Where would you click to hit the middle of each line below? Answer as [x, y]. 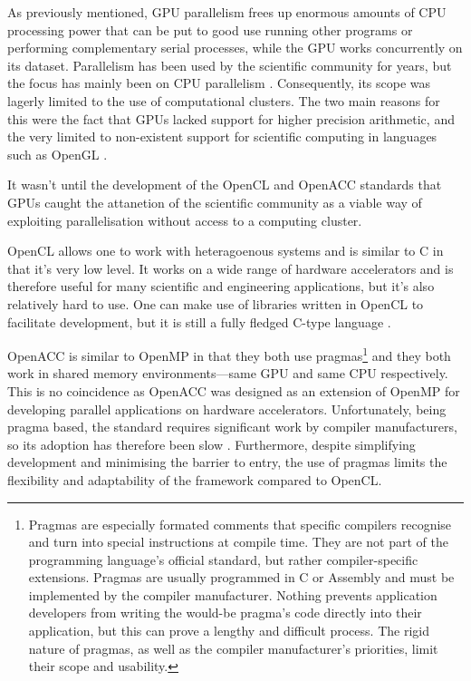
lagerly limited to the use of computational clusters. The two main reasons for [224, 100]
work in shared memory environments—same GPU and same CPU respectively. [228, 373]
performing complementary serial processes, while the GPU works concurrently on [235, 48]
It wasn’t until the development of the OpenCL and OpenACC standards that [225, 185]
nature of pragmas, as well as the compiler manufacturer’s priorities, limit [233, 648]
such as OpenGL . [58, 154]
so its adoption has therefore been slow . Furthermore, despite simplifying [211, 444]
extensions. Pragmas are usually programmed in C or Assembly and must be [241, 577]
